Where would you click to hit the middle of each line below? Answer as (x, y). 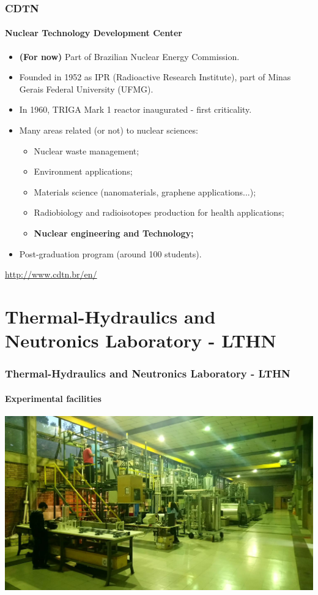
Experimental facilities (53, 398)
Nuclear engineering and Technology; (114, 233)
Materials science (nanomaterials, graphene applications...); (145, 191)
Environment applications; (83, 171)
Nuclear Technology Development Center (94, 33)
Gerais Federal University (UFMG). (86, 89)
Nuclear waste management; (87, 150)
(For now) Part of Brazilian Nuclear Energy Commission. (129, 56)
